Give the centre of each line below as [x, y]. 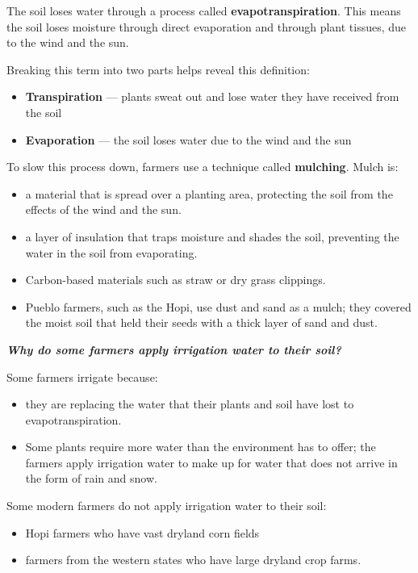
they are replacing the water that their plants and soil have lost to [190, 404]
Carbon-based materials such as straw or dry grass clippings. [176, 280]
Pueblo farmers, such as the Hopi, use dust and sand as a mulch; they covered [218, 306]
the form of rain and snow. [91, 478]
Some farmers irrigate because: [82, 376]
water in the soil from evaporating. [111, 252]
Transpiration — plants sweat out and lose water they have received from [212, 96]
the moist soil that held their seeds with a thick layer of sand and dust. [201, 322]
